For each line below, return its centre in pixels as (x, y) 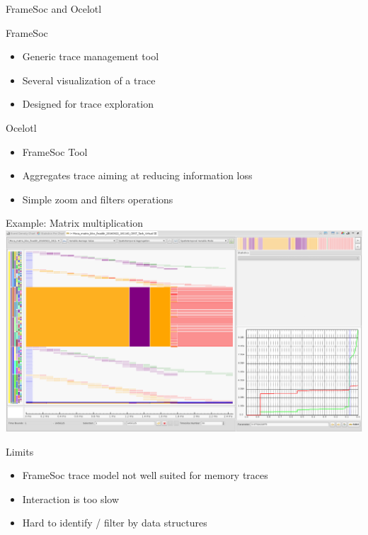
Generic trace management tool (91, 56)
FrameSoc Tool (55, 151)
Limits (20, 451)
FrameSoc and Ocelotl (54, 9)
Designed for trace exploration (88, 104)
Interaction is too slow (71, 499)
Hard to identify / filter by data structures (115, 523)
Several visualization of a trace (89, 80)
